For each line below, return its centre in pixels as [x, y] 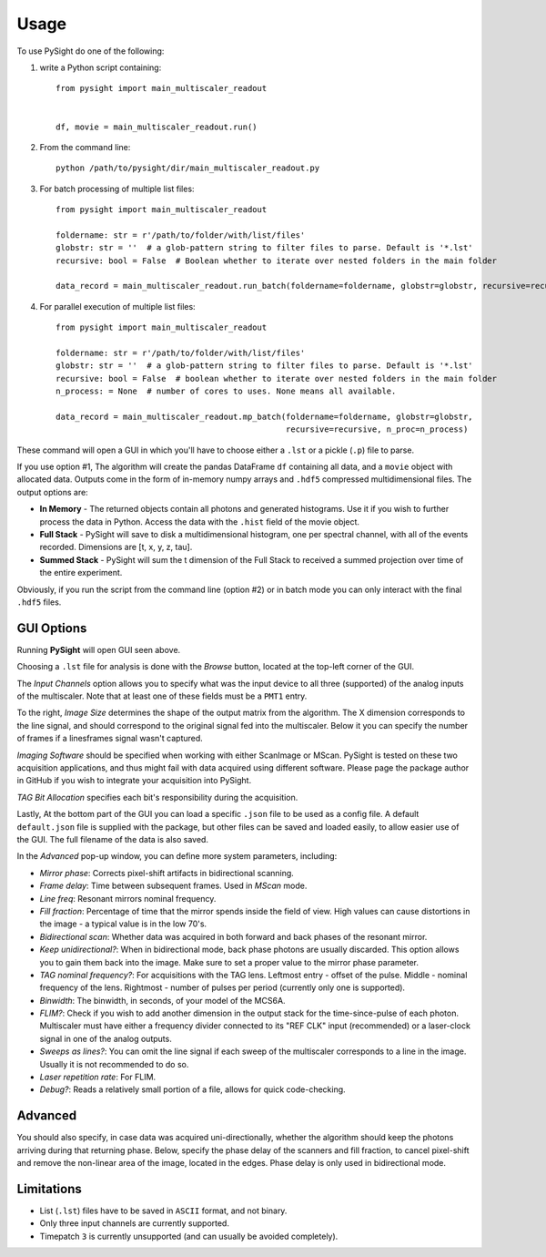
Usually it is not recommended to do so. [114, 1064]
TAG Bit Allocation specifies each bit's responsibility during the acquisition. [157, 797]
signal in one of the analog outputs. [106, 1038]
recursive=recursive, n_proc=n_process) [377, 429]
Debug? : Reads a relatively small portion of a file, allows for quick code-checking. [192, 1089]
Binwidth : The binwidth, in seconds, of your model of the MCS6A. [162, 1000]
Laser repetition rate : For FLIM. [98, 1077]
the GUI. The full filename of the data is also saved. [113, 839]
